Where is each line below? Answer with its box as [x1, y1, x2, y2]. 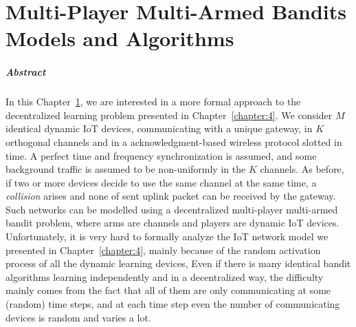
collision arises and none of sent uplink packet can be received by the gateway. [5, 189, 336, 203]
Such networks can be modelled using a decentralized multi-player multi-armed [5, 202, 338, 216]
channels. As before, [260, 162, 344, 176]
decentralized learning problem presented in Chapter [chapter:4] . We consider [5, 107, 333, 122]
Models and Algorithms [5, 24, 234, 52]
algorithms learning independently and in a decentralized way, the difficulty [5, 269, 324, 284]
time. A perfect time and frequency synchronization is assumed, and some [5, 148, 317, 162]
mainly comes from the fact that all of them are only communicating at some [5, 283, 331, 297]
